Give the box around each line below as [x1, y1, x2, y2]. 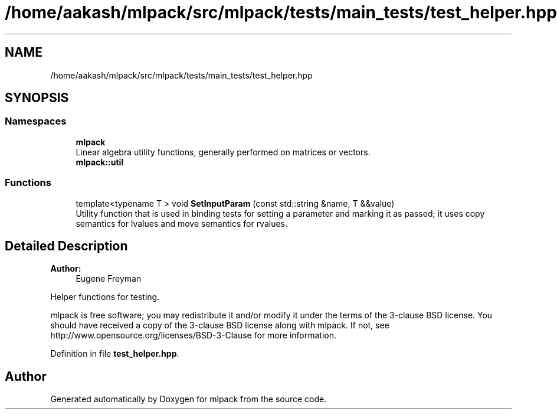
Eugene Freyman [76, 273, 142, 284]
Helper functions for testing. [50, 292, 160, 302]
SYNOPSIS [5, 90, 69, 106]
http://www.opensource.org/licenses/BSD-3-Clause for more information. [50, 330, 336, 341]
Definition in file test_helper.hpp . [50, 348, 179, 359]
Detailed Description [5, 238, 128, 253]
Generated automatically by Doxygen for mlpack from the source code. [50, 394, 327, 405]
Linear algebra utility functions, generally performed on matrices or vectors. [76, 146, 371, 157]
